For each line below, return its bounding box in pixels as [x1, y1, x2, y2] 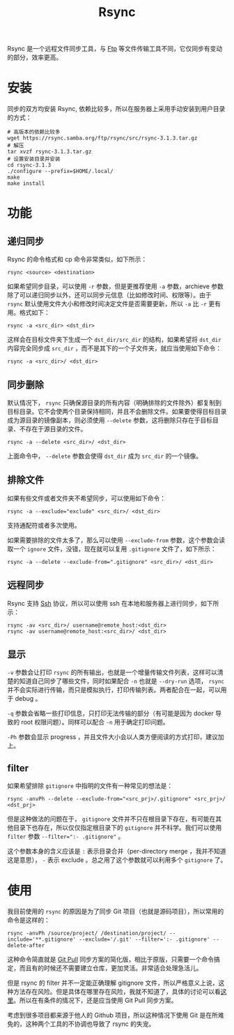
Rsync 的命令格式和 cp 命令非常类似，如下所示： [7, 255, 148, 264]
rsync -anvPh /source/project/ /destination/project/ [7, 930, 167, 937]
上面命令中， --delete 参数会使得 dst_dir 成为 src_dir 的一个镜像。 [7, 452, 203, 460]
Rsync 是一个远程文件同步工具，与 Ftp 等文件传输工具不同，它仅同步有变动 [7, 45, 223, 53]
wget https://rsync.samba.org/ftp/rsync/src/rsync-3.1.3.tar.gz [7, 135, 198, 142]
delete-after [7, 942, 45, 949]
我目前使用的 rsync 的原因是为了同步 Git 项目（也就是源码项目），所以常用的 [7, 907, 224, 916]
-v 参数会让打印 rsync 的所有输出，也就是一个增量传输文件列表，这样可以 [7, 668, 217, 677]
